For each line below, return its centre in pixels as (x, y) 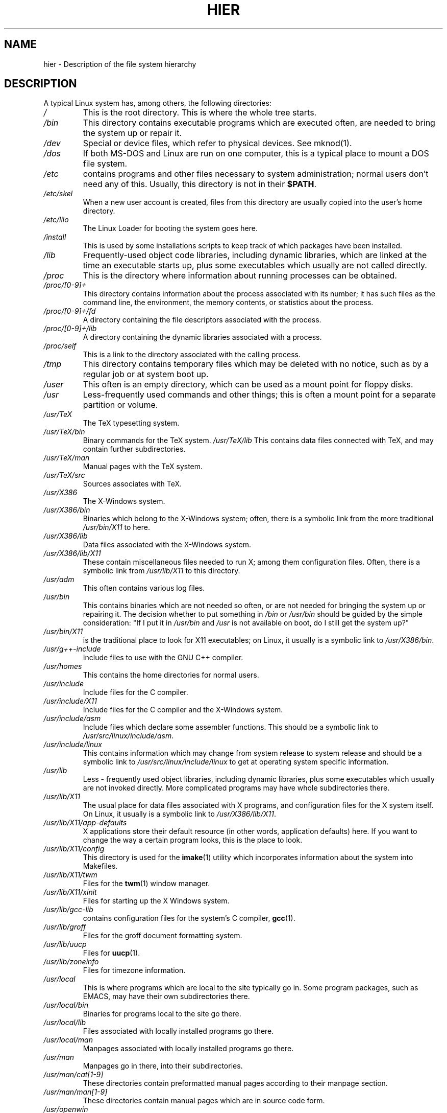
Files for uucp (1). (111, 953)
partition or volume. (120, 405)
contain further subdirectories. (134, 449)
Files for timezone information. (134, 970)
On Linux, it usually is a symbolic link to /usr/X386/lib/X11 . (179, 814)
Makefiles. (100, 866)
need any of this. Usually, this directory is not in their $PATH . (200, 184)
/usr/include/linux (73, 745)
